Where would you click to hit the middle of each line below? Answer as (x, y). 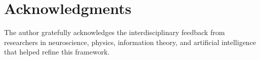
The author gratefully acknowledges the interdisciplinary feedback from (115, 32)
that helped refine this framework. (57, 52)
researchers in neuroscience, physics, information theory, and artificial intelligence (130, 42)
